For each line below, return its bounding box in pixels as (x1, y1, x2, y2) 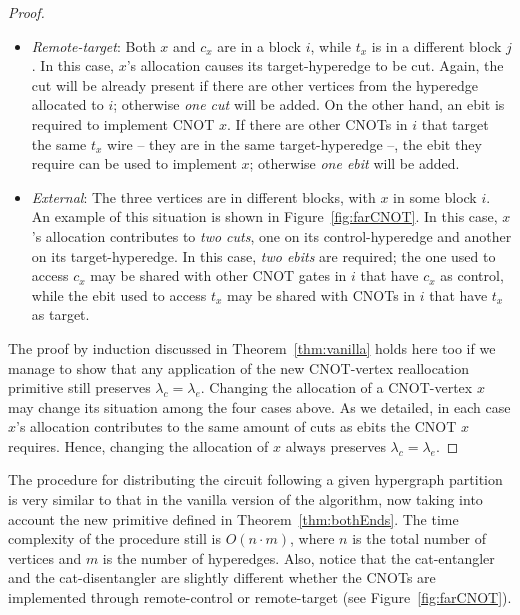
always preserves (285, 435, 386, 456)
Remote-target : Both (31, 35, 156, 56)
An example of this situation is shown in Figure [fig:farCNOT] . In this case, (31, 206, 498, 227)
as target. (31, 304, 90, 325)
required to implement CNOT (31, 113, 215, 134)
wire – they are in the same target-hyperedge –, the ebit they (107, 133, 482, 154)
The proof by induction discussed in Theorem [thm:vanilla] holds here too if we (8, 337, 496, 358)
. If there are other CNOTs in (226, 113, 408, 134)
